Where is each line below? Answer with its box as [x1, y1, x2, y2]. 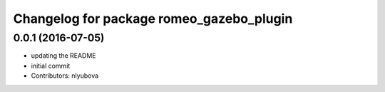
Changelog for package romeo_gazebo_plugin [13, 11, 293, 26]
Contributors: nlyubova [31, 71, 99, 80]
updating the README [31, 51, 96, 60]
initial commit [31, 61, 71, 70]
